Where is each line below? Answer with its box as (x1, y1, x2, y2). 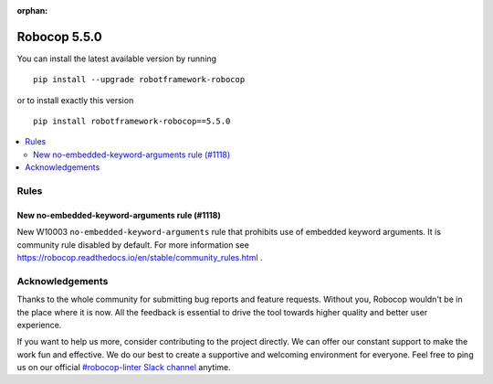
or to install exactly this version (16, 94, 134, 105)
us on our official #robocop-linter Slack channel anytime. (16, 362, 232, 373)
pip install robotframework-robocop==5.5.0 (33, 116, 231, 127)
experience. (16, 319, 62, 330)
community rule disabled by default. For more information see (16, 239, 250, 251)
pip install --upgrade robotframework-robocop (33, 74, 246, 85)
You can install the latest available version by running (16, 53, 217, 64)
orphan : (16, 5, 48, 16)
